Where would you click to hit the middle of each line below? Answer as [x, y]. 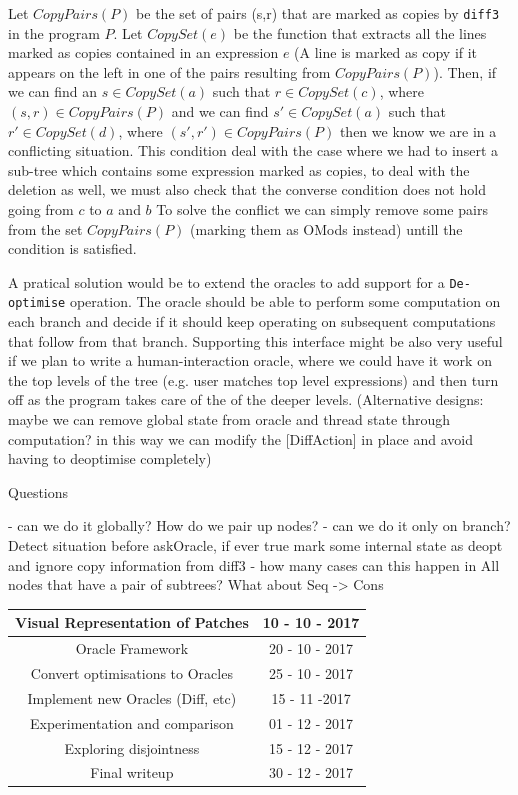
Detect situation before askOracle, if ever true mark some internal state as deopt [255, 545]
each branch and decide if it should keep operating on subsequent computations [252, 321]
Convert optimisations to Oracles [131, 673]
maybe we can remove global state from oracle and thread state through [229, 419]
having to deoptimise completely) [110, 458]
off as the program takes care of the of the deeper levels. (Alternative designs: [246, 399]
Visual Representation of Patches [132, 622]
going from [41, 209]
